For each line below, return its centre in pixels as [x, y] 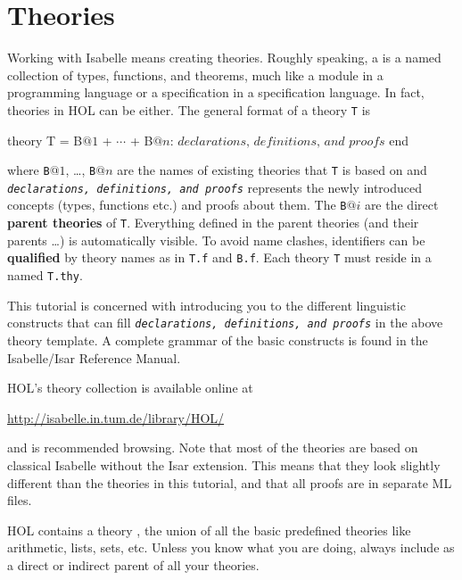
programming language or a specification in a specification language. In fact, [216, 92]
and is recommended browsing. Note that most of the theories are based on [213, 447]
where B [29, 170]
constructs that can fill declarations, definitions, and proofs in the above [225, 323]
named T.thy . [45, 275]
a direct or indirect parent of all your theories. [133, 564]
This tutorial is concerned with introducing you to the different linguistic [206, 305]
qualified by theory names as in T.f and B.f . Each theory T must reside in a [219, 257]
